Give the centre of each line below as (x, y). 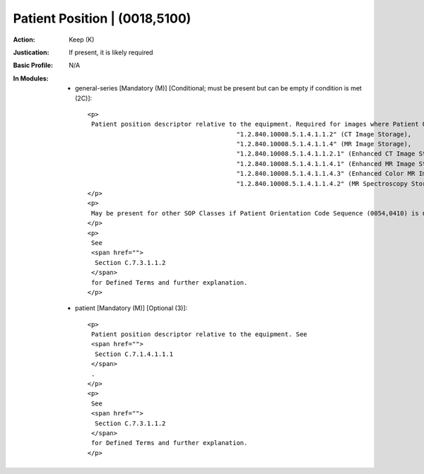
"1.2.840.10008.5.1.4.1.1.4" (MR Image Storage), (324, 144)
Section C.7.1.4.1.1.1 (134, 354)
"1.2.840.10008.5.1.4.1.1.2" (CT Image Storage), (324, 134)
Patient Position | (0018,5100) (102, 18)
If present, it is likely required (111, 52)
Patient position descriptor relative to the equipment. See (199, 334)
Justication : (31, 52)
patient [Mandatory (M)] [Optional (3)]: (131, 308)
